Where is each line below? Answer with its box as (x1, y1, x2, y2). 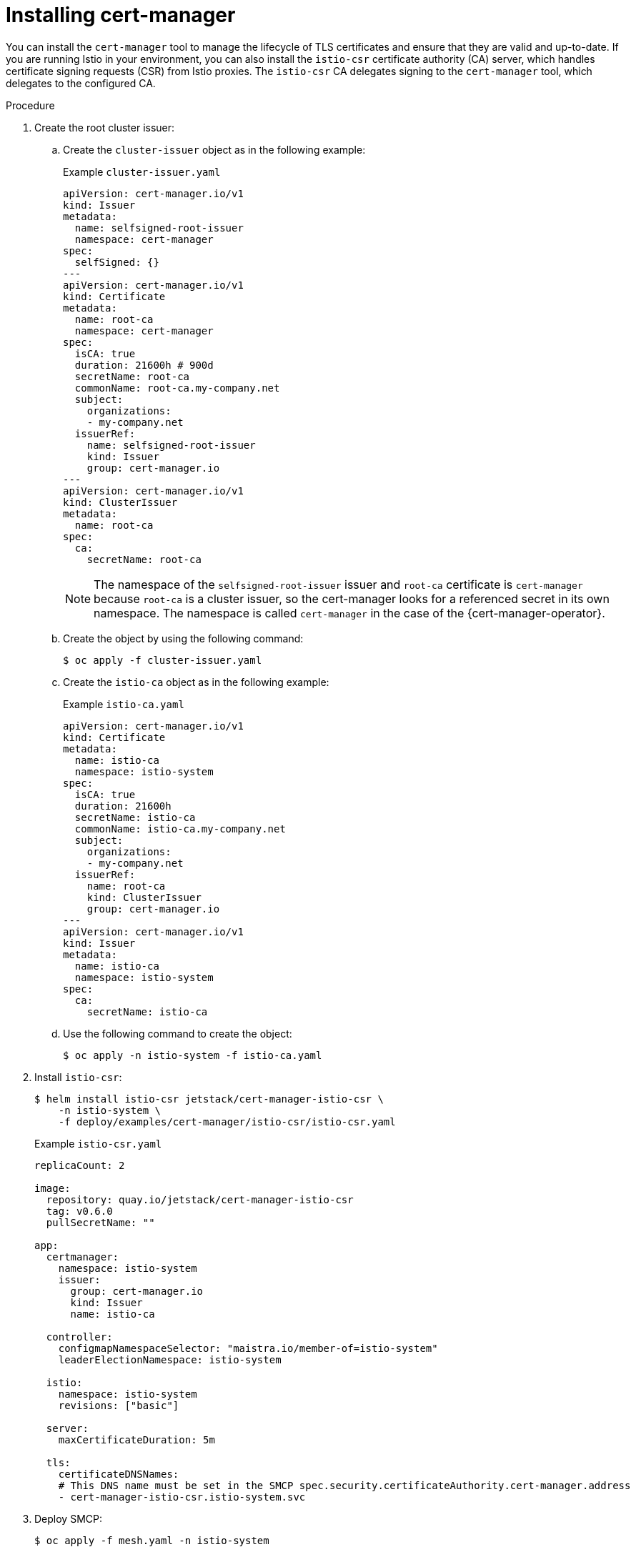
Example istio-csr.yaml (34, 1137, 162, 1150)
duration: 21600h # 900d (74, 359, 214, 371)
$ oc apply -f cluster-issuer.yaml (63, 654, 262, 666)
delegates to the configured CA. (6, 76, 156, 89)
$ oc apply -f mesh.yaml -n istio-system (34, 1534, 269, 1546)
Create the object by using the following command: (63, 632, 304, 645)
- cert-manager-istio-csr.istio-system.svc (58, 1491, 306, 1503)
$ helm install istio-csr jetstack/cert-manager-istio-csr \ (34, 1093, 384, 1105)
